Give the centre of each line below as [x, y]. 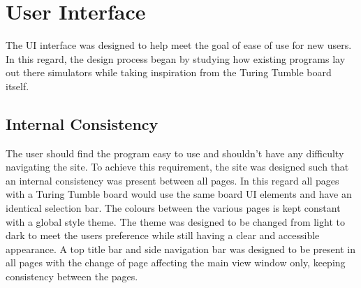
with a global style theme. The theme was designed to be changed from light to [175, 221]
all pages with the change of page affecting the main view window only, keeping [176, 262]
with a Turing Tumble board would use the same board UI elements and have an [179, 194]
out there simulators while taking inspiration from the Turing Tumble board [169, 72]
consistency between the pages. [72, 276]
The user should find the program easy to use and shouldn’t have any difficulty [175, 153]
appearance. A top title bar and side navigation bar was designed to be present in [180, 249]
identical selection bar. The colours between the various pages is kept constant [173, 208]
